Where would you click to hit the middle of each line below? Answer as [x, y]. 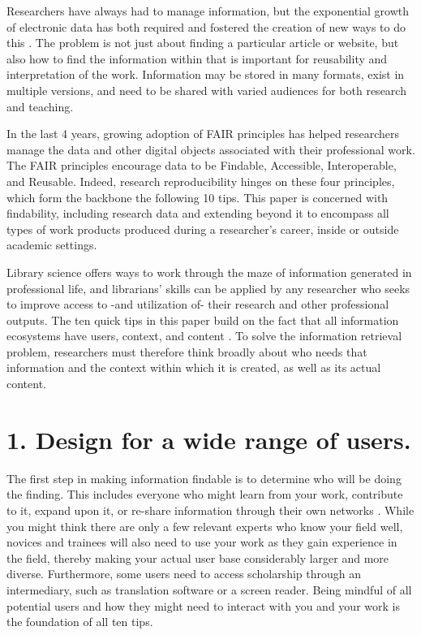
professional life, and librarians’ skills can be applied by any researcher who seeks [208, 288]
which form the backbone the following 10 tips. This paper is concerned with [198, 197]
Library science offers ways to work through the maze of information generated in [209, 272]
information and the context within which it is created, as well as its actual [194, 367]
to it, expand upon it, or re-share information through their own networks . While [210, 510]
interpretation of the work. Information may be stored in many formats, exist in [206, 74]
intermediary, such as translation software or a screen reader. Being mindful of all [209, 589]
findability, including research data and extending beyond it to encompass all [198, 213]
